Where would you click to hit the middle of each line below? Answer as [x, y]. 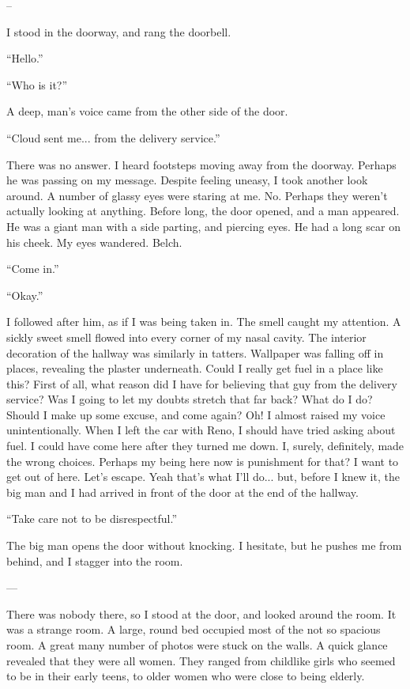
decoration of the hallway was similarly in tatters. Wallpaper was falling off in [195, 352]
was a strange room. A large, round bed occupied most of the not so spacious [194, 629]
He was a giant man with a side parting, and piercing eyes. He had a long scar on [203, 226]
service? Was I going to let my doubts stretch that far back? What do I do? [190, 399]
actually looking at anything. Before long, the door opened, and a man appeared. [203, 211]
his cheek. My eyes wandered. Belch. [94, 242]
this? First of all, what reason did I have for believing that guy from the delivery [202, 383]
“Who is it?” [37, 84]
